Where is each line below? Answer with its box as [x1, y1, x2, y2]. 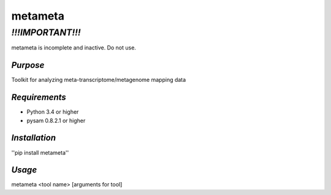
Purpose [11, 60, 45, 70]
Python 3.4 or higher [26, 108, 79, 116]
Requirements [11, 92, 67, 103]
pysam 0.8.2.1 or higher [26, 117, 86, 124]
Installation [11, 133, 56, 143]
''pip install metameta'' [11, 149, 69, 156]
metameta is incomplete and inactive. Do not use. [11, 44, 136, 51]
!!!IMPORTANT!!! [11, 27, 81, 38]
